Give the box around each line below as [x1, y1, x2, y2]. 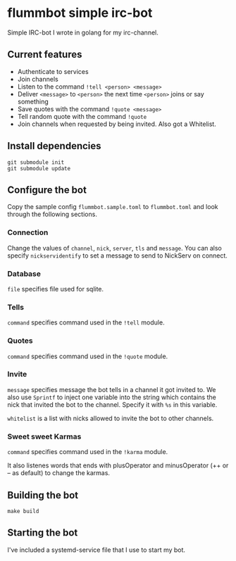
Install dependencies [7, 140, 101, 152]
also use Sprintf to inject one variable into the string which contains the [7, 393, 216, 401]
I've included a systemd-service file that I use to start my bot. [7, 546, 185, 554]
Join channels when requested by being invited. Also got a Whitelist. [17, 120, 216, 128]
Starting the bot [7, 527, 78, 539]
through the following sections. [7, 210, 97, 219]
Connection [7, 227, 49, 237]
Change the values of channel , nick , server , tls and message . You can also [7, 244, 222, 252]
